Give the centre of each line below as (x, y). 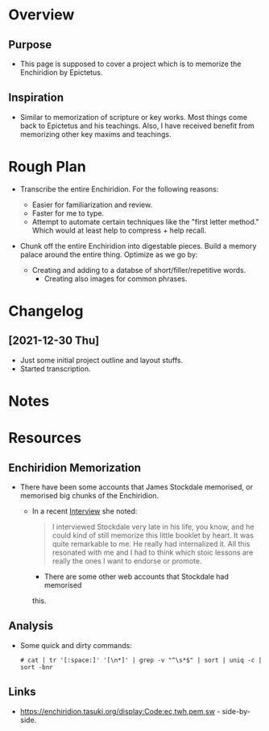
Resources (45, 438)
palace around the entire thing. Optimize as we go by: (109, 254)
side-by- (236, 711)
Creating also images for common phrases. (116, 279)
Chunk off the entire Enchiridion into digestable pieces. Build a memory (138, 246)
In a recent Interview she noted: (85, 511)
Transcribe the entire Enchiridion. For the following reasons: (119, 189)
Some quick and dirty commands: (76, 645)
